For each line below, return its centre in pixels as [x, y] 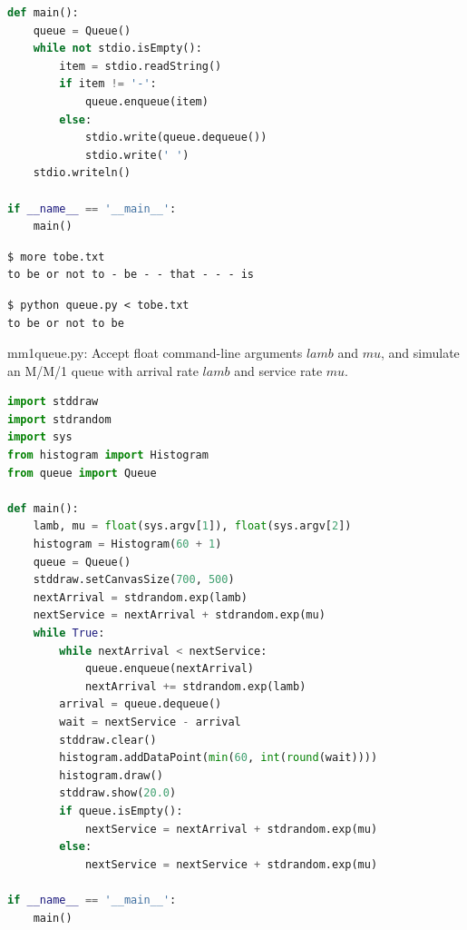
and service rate [278, 370]
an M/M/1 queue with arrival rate [103, 370]
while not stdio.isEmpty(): [117, 49]
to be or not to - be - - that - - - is [131, 275]
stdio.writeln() [82, 173]
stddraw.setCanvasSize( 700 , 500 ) [134, 580]
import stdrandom [59, 419]
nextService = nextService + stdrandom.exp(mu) [231, 864]
